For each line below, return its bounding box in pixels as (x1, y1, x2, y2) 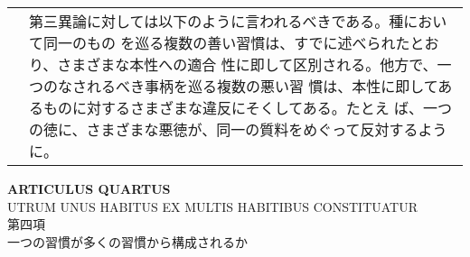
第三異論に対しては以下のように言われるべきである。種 (29, 11, 404, 32)
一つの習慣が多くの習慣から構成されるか (7, 232, 248, 251)
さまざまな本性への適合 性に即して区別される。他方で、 (57, 54, 437, 75)
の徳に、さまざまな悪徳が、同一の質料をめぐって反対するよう (29, 119, 447, 140)
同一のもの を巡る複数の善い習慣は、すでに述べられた (43, 32, 410, 53)
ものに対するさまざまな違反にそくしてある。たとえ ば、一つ (43, 97, 453, 118)
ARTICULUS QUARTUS (7, 179, 171, 197)
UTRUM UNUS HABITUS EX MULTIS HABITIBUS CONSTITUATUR (7, 197, 418, 216)
